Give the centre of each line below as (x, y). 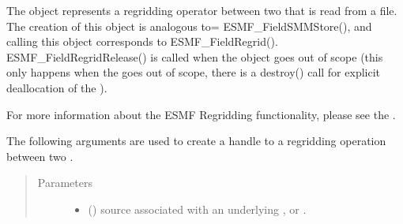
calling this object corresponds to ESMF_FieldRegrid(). (142, 41)
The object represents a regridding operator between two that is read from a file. (202, 10)
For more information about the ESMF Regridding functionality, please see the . (201, 114)
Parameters (65, 183)
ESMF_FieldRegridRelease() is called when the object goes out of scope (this (195, 56)
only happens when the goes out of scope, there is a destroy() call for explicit (194, 72)
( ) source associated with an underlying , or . (197, 209)
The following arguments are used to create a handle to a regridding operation (196, 141)
